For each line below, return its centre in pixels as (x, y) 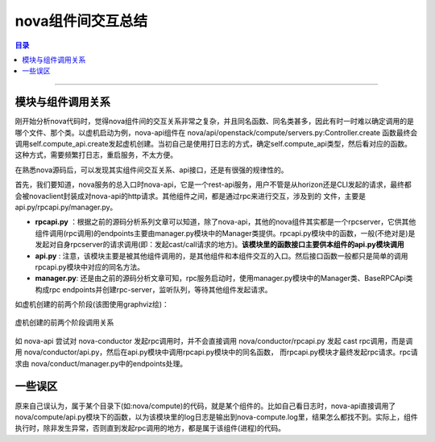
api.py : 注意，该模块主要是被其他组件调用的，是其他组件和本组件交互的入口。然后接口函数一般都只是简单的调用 (222, 256)
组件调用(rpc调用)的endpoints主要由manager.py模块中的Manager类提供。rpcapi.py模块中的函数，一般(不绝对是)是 (225, 233)
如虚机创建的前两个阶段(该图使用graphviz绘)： (92, 304)
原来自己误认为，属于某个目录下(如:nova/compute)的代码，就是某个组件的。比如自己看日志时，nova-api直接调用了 (205, 406)
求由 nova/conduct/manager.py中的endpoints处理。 (101, 363)
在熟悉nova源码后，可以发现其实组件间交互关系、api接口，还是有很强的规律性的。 (151, 170)
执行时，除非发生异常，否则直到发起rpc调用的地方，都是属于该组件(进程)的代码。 (150, 428)
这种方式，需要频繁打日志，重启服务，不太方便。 (96, 155)
